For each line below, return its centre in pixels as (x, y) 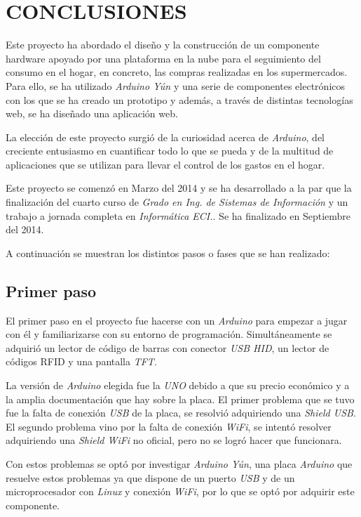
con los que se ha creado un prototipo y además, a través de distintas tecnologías (179, 99)
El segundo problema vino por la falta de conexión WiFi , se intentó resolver (169, 426)
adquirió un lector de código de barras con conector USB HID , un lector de (168, 347)
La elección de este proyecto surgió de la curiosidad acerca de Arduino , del (165, 137)
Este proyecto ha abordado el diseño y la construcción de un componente (163, 45)
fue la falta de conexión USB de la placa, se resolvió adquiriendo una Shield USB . (181, 413)
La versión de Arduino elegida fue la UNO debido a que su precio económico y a (178, 385)
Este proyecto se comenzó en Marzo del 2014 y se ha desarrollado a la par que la (179, 188)
